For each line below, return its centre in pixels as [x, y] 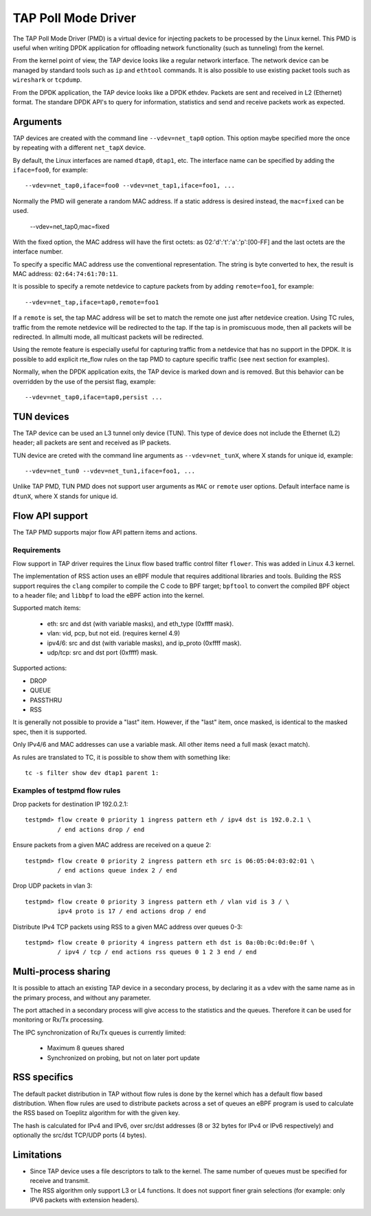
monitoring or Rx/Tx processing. [58, 1020]
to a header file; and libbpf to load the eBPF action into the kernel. [109, 596]
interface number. [38, 251]
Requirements [37, 550]
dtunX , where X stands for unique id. [65, 496]
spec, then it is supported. [50, 732]
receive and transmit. [60, 1181]
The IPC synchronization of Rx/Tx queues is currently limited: [99, 1032]
